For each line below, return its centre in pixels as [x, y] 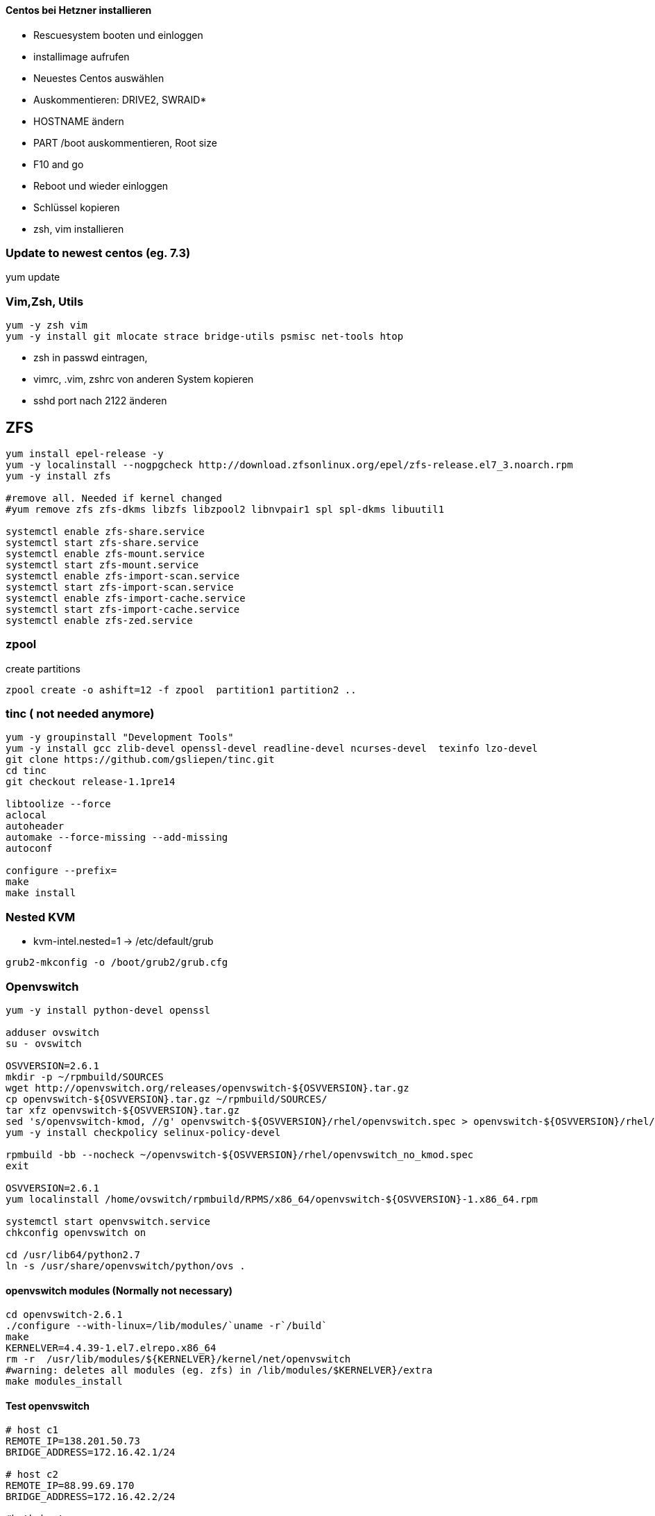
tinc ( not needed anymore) [80, 714]
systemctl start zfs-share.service [102, 542]
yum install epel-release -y [85, 453]
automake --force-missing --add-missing [117, 838]
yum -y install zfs [58, 476]
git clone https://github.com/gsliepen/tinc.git [140, 760]
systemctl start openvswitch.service [108, 1221]
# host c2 [32, 1475]
